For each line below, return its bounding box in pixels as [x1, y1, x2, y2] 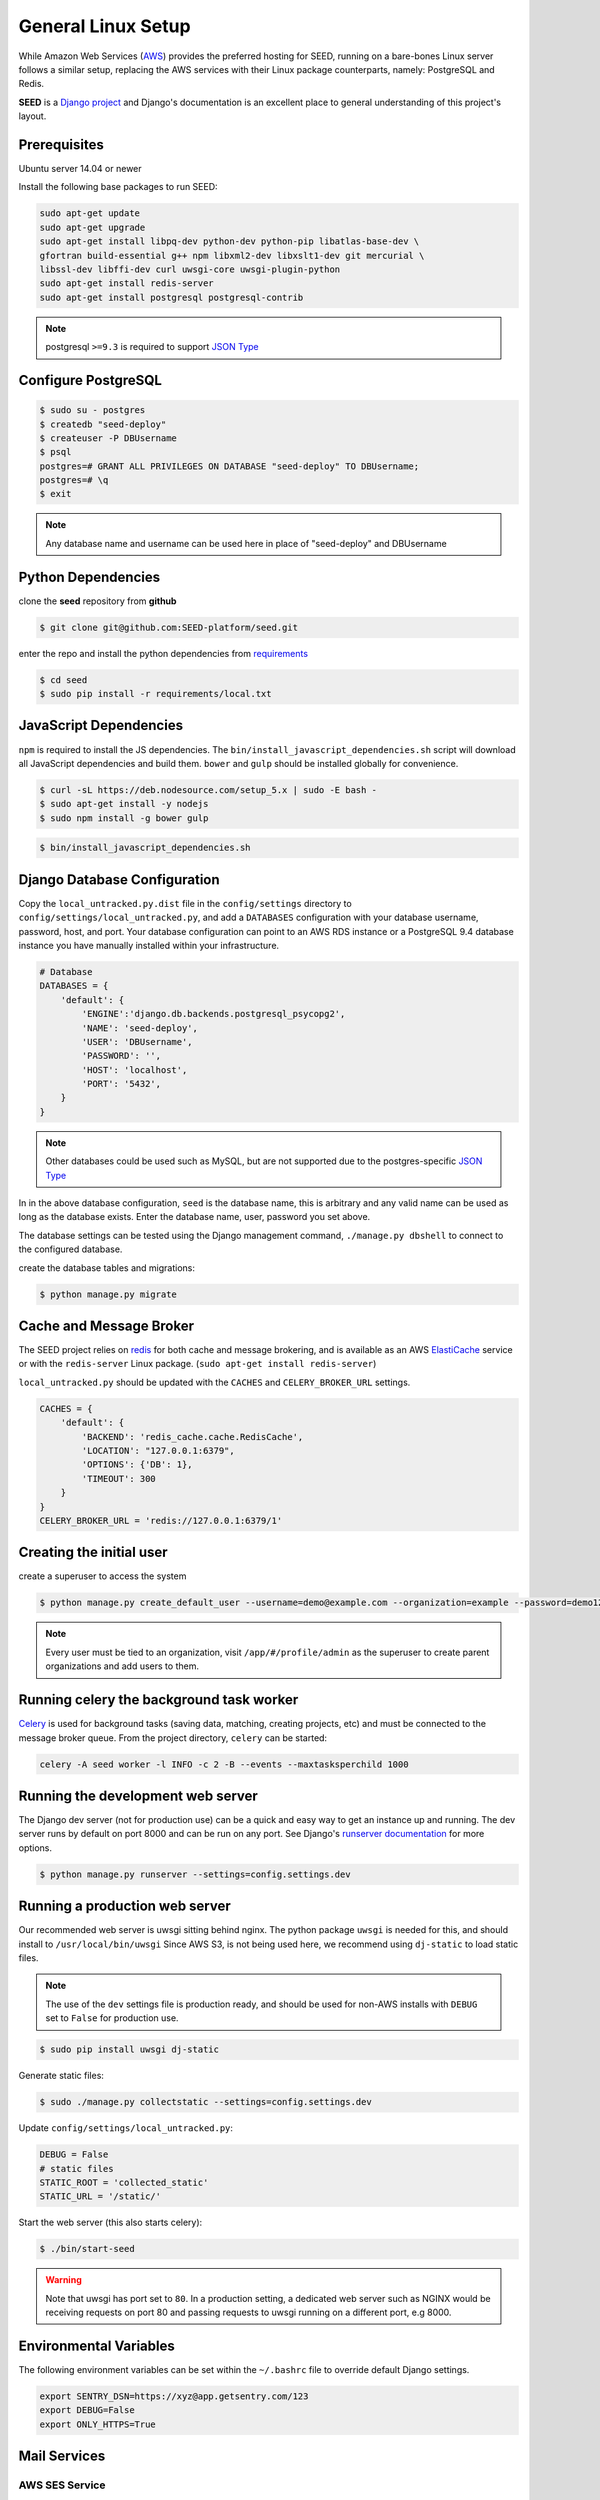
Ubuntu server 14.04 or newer [18, 163, 142, 175]
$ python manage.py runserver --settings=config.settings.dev [39, 1868, 351, 1880]
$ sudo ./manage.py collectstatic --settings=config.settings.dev [39, 2096, 372, 2108]
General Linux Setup [18, 15, 191, 37]
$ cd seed [39, 674, 88, 685]
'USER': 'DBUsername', [81, 1036, 194, 1047]
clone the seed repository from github [18, 595, 177, 607]
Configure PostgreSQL [18, 371, 162, 389]
